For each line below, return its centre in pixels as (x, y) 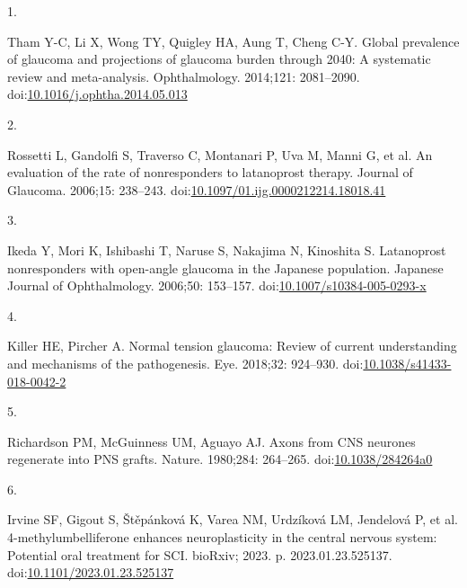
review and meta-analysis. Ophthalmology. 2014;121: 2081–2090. (184, 76)
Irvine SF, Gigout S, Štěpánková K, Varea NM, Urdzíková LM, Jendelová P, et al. (233, 519)
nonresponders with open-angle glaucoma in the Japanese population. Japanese (225, 267)
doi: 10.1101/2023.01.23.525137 (91, 572)
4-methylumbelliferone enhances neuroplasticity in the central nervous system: (222, 537)
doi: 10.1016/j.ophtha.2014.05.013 (97, 94)
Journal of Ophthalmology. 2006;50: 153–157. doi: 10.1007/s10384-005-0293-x (217, 285)
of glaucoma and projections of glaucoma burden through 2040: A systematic (219, 59)
